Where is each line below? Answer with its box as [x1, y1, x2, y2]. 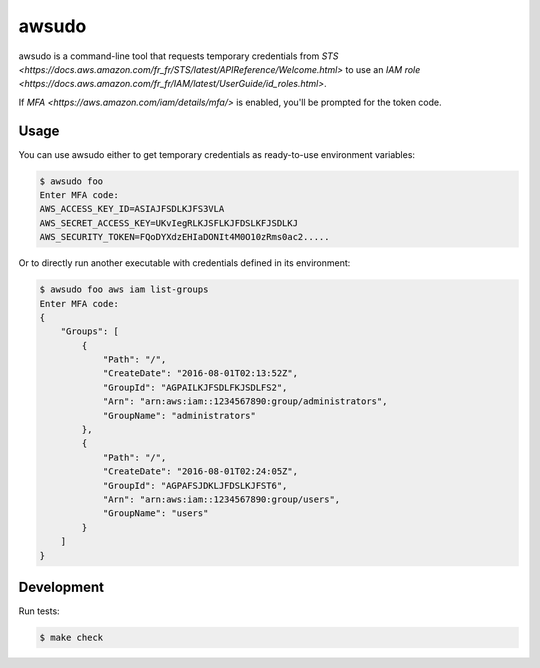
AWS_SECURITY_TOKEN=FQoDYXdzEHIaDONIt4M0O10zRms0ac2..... [39, 231, 330, 243]
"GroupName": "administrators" [102, 410, 257, 421]
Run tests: [18, 605, 60, 617]
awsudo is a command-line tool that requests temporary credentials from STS [18, 50, 339, 62]
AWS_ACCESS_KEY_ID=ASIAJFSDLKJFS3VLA [39, 203, 225, 215]
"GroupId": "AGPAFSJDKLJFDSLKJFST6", [102, 480, 288, 491]
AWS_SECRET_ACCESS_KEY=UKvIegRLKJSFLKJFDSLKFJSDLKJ [39, 217, 299, 229]
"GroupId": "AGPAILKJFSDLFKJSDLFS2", [102, 381, 288, 393]
